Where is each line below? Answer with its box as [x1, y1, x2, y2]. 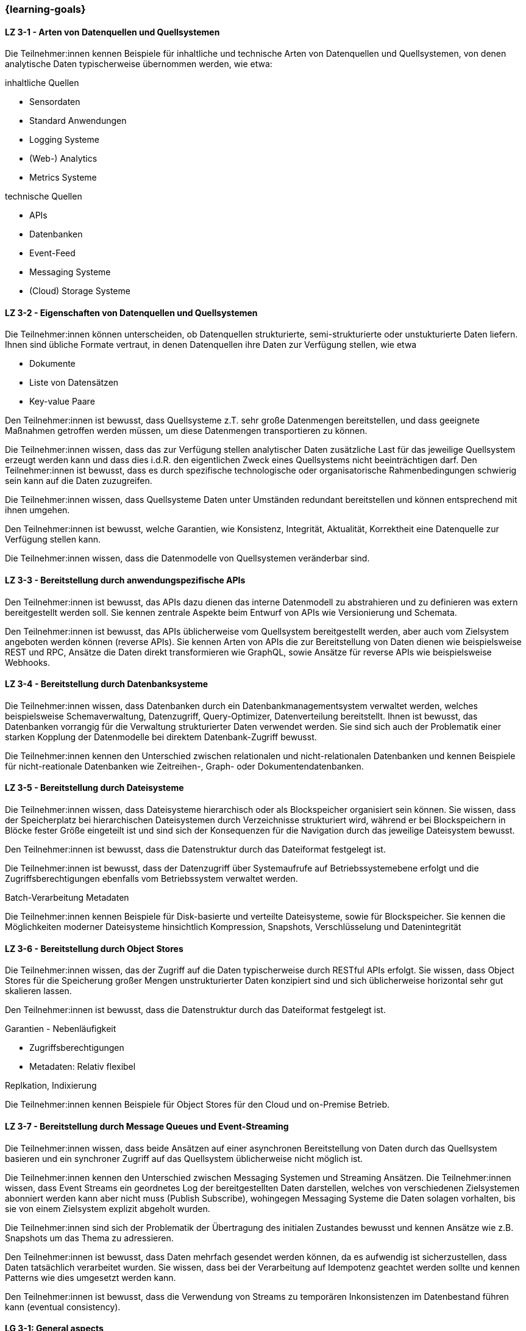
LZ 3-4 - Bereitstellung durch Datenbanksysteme [5, 679, 208, 690]
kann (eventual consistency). [5, 1301, 121, 1312]
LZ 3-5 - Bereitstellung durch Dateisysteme [5, 782, 184, 793]
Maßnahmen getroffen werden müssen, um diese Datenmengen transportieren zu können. [5, 425, 368, 436]
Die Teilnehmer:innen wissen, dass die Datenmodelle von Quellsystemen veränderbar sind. [5, 553, 370, 564]
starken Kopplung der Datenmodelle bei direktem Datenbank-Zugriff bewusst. [5, 731, 317, 742]
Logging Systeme [29, 134, 99, 145]
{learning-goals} [5, 3, 86, 15]
